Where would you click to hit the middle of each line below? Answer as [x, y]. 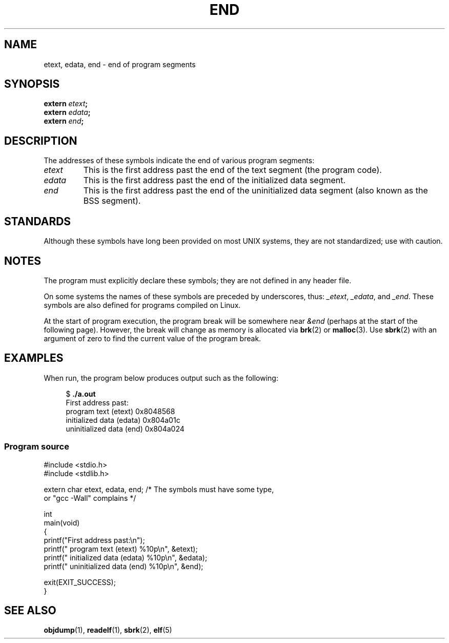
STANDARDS [38, 221]
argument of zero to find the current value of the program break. [152, 338]
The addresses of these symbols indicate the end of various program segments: [179, 161]
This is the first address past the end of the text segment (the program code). [232, 170]
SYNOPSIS [32, 84]
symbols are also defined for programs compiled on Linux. [142, 305]
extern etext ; [66, 104]
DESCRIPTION [41, 141]
